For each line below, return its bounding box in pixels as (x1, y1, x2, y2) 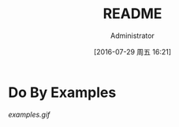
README (103, 5, 162, 23)
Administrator (110, 31, 155, 40)
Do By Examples (8, 84, 117, 101)
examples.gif (8, 110, 50, 119)
